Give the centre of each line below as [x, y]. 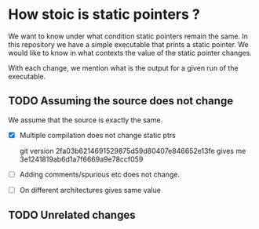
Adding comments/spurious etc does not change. [100, 174]
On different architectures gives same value [90, 190]
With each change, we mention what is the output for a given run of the [123, 67]
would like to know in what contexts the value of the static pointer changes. [130, 53]
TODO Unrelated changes [72, 215]
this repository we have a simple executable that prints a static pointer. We [128, 44]
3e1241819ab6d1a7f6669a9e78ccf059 [81, 159]
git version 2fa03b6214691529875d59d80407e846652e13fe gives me [133, 151]
